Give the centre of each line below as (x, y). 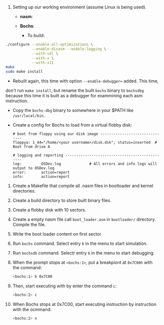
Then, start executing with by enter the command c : (64, 286)
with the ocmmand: (32, 309)
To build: (36, 35)
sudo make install (24, 72)
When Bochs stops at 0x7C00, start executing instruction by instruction (84, 304)
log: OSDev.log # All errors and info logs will (85, 164)
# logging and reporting (38, 155)
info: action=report (41, 177)
